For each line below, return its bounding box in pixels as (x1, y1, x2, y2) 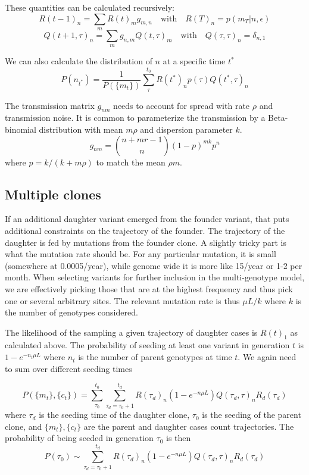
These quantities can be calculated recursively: (5, 1, 174, 13)
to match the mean (96, 155, 166, 168)
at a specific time (163, 55, 226, 67)
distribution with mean (39, 123, 123, 135)
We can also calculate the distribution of (5, 55, 152, 67)
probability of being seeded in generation (5, 432, 154, 444)
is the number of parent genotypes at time (78, 351, 232, 363)
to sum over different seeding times (5, 362, 132, 374)
